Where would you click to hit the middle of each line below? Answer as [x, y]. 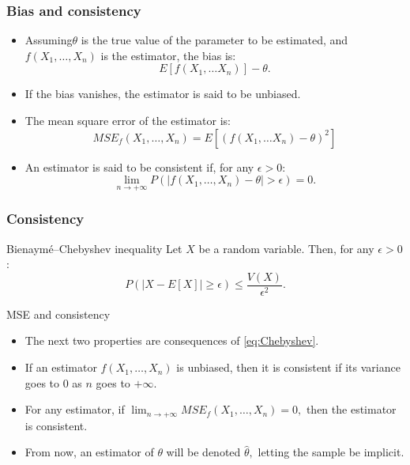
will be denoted [203, 452]
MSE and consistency [58, 314]
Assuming [49, 40]
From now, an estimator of [89, 452]
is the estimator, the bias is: [168, 55]
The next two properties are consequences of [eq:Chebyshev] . [172, 340]
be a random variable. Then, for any [286, 248]
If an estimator [61, 367]
